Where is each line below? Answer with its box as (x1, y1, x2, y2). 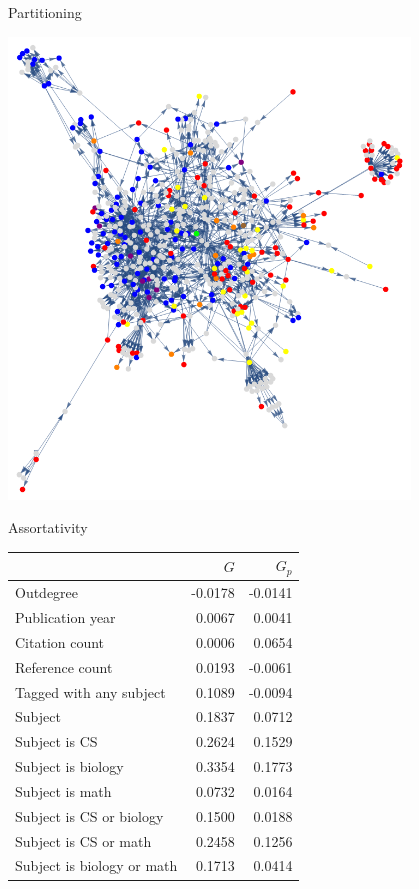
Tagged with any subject (15, 681, 166, 702)
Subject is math (15, 780, 112, 801)
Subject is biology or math (15, 855, 178, 876)
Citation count (15, 631, 105, 652)
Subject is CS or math (15, 830, 152, 851)
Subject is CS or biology (15, 805, 164, 826)
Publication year (15, 607, 116, 628)
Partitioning (8, 2, 82, 22)
